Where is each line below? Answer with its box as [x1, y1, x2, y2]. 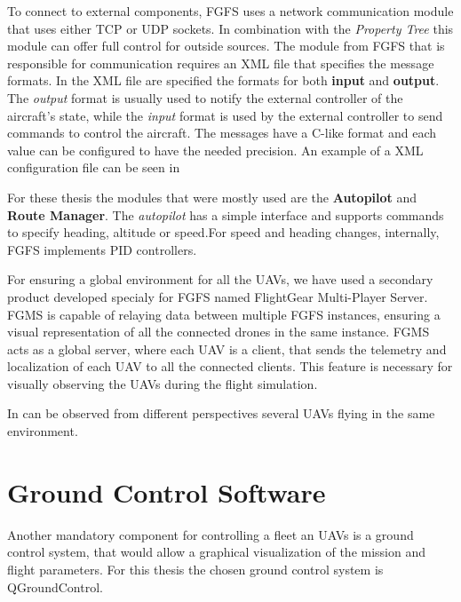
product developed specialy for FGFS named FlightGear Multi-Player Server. [7, 287, 428, 305]
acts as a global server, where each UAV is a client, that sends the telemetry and [7, 339, 447, 358]
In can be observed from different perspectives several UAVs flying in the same [7, 404, 435, 423]
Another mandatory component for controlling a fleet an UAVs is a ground [7, 525, 414, 543]
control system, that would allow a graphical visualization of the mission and [7, 543, 426, 561]
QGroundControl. [7, 577, 103, 596]
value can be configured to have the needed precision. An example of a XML [7, 140, 424, 159]
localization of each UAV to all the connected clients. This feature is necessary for [7, 357, 453, 376]
